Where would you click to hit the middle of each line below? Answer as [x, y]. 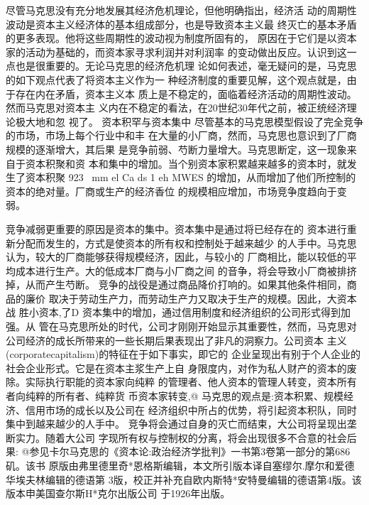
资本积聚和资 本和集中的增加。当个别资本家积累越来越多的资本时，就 [186, 163]
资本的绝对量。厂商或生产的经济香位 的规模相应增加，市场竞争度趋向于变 [176, 191]
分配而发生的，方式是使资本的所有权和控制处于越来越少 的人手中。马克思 [186, 243]
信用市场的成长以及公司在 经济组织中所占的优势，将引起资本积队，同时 [191, 409]
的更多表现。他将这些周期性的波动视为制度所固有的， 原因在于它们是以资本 [181, 38]
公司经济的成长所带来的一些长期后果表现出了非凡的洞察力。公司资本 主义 [176, 340]
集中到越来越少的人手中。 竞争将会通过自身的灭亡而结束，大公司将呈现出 [176, 424]
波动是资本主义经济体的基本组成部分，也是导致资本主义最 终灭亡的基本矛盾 [181, 24]
